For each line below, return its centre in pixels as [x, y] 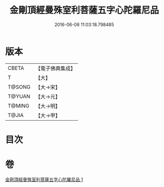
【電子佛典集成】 [56, 68]
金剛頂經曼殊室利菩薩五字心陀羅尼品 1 [44, 179]
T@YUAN [19, 96]
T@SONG [19, 87]
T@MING [19, 106]
